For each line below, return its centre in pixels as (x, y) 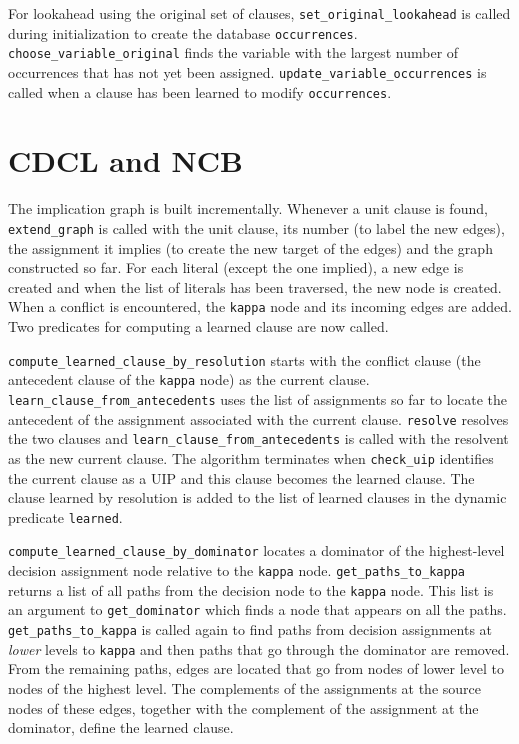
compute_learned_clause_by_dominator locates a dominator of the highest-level (256, 550)
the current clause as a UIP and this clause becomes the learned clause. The (241, 477)
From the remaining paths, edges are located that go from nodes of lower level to (256, 668)
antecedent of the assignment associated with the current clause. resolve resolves (258, 418)
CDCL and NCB (125, 160)
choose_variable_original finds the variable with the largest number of (233, 52)
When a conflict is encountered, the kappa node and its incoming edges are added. (260, 306)
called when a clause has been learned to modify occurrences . (200, 91)
